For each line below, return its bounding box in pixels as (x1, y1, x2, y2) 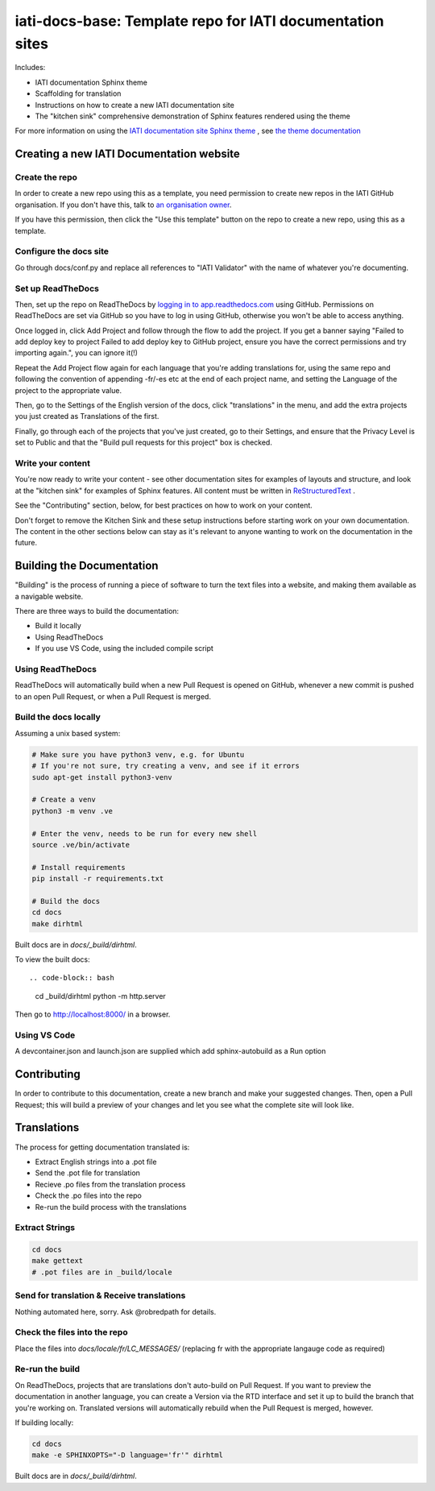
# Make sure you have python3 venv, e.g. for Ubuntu (31, 750, 245, 759)
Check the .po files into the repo (35, 1191, 143, 1200)
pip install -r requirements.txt (31, 874, 164, 884)
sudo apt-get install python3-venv (31, 772, 172, 781)
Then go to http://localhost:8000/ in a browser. (14, 1009, 171, 1019)
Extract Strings (14, 1222, 76, 1233)
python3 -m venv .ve (31, 806, 113, 815)
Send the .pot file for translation (35, 1168, 141, 1178)
